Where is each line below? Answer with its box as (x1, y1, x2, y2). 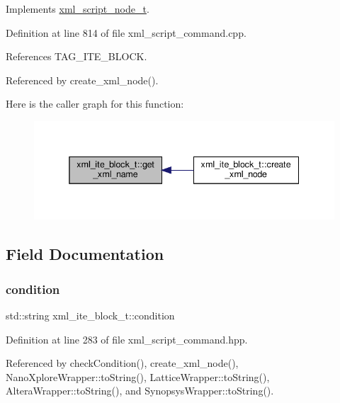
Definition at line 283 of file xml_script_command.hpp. (6, 331, 248, 346)
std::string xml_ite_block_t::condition (6, 308, 175, 323)
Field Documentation (6, 243, 164, 265)
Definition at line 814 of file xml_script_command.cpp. (6, 25, 246, 40)
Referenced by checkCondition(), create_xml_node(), (6, 356, 239, 370)
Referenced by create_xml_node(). (6, 72, 159, 87)
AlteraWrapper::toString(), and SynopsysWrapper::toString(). (6, 383, 274, 398)
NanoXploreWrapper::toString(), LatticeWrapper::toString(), (6, 369, 270, 384)
